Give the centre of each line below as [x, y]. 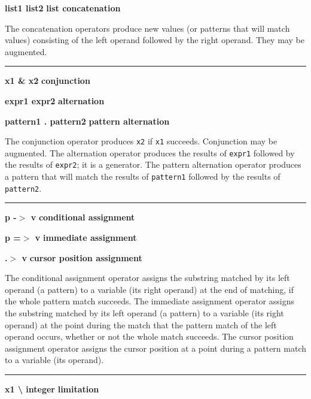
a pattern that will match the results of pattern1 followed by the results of [143, 176]
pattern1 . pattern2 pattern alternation [87, 121]
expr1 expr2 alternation [55, 100]
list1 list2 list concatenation [63, 8]
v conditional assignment [83, 217]
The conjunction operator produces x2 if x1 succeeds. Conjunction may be [141, 141]
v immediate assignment [86, 238]
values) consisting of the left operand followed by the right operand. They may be [155, 40]
